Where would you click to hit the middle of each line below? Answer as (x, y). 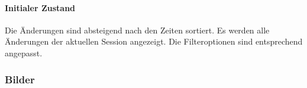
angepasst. (24, 53)
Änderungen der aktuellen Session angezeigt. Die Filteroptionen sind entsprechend (154, 41)
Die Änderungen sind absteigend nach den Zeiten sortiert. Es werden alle (137, 30)
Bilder (20, 79)
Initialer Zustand (40, 7)
